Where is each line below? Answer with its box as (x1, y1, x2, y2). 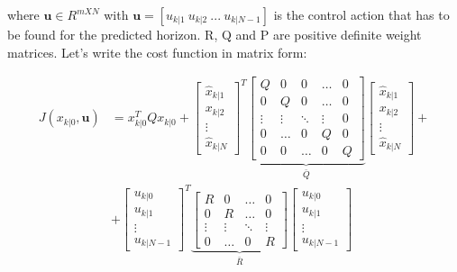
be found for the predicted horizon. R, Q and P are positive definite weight (7, 25, 422, 43)
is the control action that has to (273, 5, 450, 23)
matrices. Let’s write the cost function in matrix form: (7, 42, 307, 61)
